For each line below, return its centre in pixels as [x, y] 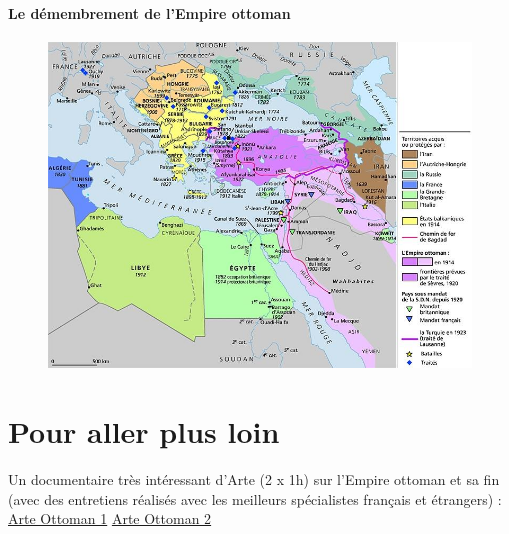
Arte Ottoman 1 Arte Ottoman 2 [110, 518]
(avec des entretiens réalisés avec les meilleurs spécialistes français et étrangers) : [255, 498]
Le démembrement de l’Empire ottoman [149, 12]
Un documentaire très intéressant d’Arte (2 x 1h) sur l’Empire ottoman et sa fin [254, 478]
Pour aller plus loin [144, 431]
